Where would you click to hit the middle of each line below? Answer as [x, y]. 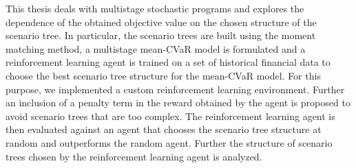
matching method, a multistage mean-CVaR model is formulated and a [156, 48]
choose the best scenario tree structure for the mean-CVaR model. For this [163, 75]
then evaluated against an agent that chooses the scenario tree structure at [164, 129]
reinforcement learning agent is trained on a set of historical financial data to [168, 62]
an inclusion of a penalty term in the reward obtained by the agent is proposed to [178, 103]
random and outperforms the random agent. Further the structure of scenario [169, 142]
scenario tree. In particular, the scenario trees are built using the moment [161, 35]
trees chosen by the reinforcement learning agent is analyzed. [134, 156]
